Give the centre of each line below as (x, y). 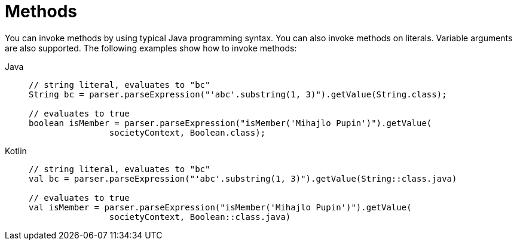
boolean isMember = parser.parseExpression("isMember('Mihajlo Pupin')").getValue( (230, 123)
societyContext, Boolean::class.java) (200, 217)
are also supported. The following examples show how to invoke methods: (151, 48)
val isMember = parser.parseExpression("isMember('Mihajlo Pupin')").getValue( (220, 207)
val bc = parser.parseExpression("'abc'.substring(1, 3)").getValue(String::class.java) (243, 178)
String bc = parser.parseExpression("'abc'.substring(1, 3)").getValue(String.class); (238, 94)
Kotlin (16, 151)
